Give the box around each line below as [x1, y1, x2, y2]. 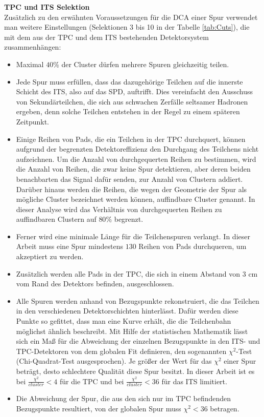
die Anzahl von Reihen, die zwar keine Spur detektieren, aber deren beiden [16, 163, 251, 174]
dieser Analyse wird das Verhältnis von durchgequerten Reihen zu [16, 203, 222, 214]
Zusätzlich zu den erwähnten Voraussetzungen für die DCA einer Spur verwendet [4, 11, 258, 22]
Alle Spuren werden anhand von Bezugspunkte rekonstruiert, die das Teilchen [16, 295, 259, 306]
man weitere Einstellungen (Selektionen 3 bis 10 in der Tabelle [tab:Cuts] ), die [4, 22, 250, 32]
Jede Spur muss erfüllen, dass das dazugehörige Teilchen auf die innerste [16, 76, 243, 87]
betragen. [210, 403, 239, 414]
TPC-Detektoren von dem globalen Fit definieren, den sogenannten [16, 345, 227, 356]
